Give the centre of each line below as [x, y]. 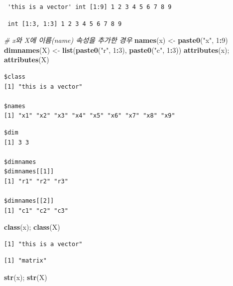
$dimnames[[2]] [29, 201]
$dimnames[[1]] [29, 172]
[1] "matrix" [25, 261]
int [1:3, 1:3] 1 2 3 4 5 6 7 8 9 [65, 24]
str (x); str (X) [26, 277]
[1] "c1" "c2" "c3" [36, 211]
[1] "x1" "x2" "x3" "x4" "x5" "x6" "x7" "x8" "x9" [90, 116]
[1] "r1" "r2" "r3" [36, 181]
